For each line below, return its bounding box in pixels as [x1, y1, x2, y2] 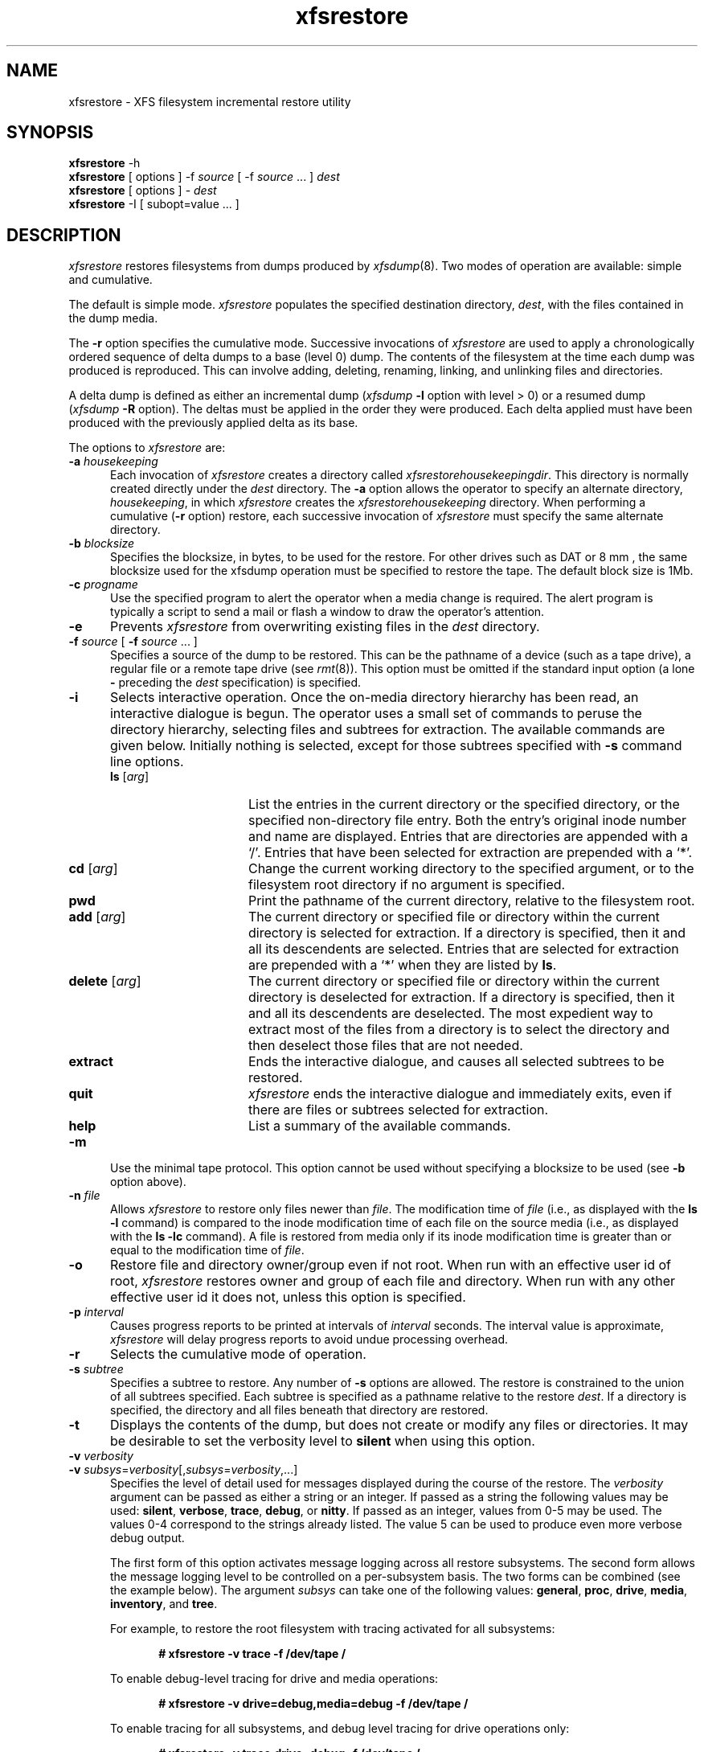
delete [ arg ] [68, 973, 141, 990]
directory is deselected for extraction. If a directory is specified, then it [248, 989, 675, 1006]
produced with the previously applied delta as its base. [68, 416, 358, 430]
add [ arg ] [68, 909, 126, 925]
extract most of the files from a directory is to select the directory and [248, 1021, 669, 1038]
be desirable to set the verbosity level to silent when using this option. [109, 1433, 535, 1450]
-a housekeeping [68, 454, 158, 469]
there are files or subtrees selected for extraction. [248, 1102, 549, 1118]
